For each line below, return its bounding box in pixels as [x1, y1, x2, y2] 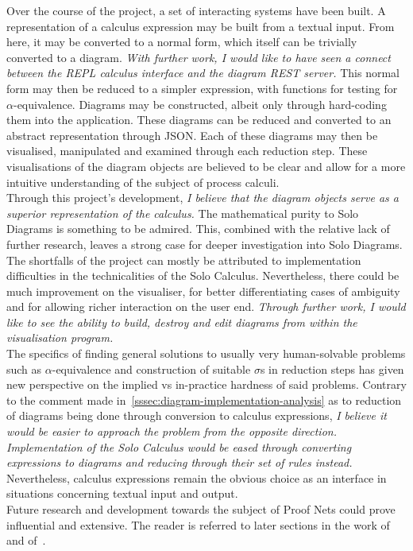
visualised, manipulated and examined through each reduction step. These [6, 142, 368, 159]
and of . [6, 532, 46, 549]
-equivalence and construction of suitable [52, 360, 251, 377]
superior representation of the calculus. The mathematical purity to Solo [6, 204, 359, 221]
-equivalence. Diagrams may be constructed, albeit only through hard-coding [13, 95, 387, 112]
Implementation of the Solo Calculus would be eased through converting [6, 438, 352, 455]
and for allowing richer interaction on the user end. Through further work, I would [6, 298, 406, 315]
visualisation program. [6, 329, 114, 346]
